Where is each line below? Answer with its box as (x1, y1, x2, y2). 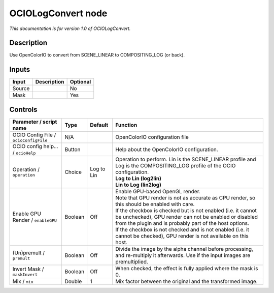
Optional (70, 78, 91, 85)
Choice (64, 168, 82, 175)
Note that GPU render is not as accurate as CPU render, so (115, 194, 256, 201)
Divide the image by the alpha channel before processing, (115, 245, 254, 252)
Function (115, 121, 138, 128)
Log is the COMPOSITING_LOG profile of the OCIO (115, 162, 236, 169)
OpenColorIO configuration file (115, 134, 189, 141)
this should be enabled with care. (115, 200, 195, 208)
